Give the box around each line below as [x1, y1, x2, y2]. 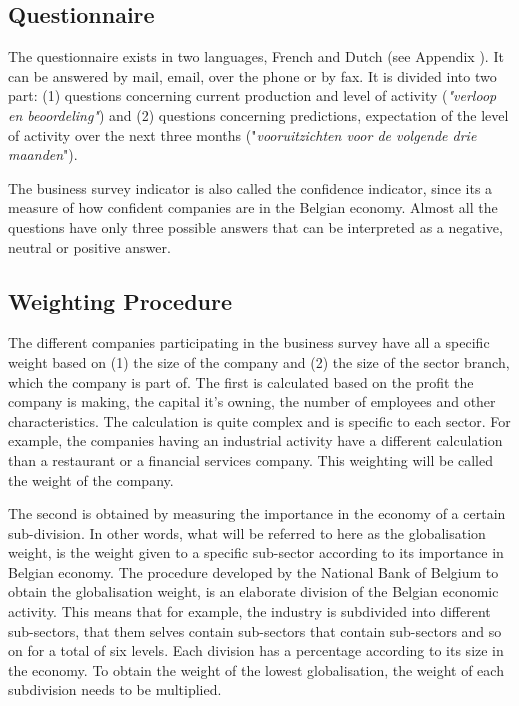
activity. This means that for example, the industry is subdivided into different [8, 601, 491, 622]
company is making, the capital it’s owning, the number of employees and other [8, 391, 496, 412]
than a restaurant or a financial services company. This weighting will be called [8, 449, 494, 470]
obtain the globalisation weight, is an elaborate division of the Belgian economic [8, 581, 499, 602]
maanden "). [8, 144, 78, 165]
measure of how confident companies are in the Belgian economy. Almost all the [8, 197, 498, 218]
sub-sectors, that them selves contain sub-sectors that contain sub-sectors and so [8, 620, 502, 641]
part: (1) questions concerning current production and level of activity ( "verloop [8, 85, 497, 106]
